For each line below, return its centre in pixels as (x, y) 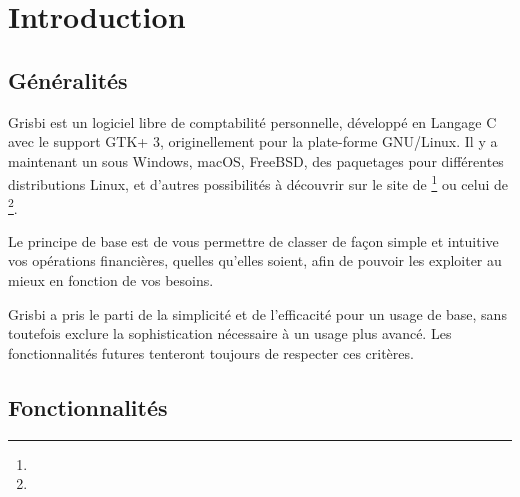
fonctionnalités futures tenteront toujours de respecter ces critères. (211, 352)
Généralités (68, 79)
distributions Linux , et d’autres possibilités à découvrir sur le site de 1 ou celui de (258, 183)
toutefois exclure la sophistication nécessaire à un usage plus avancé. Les (230, 333)
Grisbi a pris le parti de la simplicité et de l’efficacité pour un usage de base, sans (257, 313)
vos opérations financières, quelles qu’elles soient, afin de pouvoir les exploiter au (255, 260)
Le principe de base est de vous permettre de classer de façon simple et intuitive (253, 240)
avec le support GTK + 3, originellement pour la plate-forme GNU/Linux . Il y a (253, 141)
